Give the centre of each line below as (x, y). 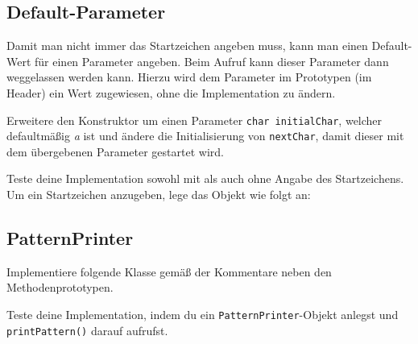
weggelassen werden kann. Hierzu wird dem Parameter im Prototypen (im (189, 77)
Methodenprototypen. (60, 287)
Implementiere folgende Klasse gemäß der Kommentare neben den (169, 271)
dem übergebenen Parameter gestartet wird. (115, 151)
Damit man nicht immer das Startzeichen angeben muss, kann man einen (187, 46)
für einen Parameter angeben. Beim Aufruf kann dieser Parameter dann (212, 61)
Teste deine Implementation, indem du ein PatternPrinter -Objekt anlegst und (203, 315)
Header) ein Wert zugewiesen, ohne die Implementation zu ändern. (171, 92)
